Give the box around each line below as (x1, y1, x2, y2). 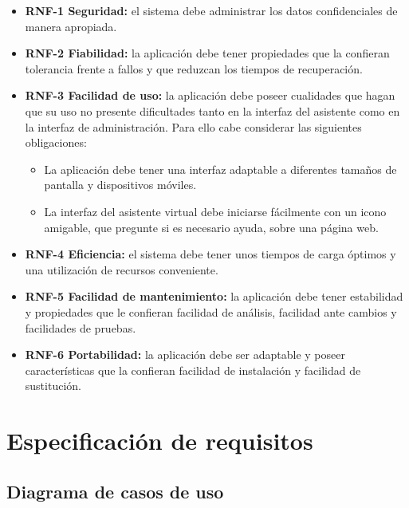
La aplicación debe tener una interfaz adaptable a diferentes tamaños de (44, 160, 397, 177)
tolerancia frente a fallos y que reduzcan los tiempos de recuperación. (25, 60, 363, 77)
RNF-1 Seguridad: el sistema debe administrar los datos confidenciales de (25, 2, 398, 18)
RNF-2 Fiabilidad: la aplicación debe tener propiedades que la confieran (25, 45, 390, 61)
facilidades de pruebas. (25, 319, 136, 336)
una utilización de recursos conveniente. (25, 261, 218, 278)
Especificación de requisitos (6, 424, 313, 457)
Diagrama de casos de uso (6, 478, 224, 503)
